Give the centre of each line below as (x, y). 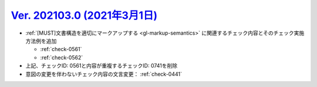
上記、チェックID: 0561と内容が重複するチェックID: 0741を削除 (102, 66)
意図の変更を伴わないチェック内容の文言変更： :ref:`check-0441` (104, 74)
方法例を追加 (41, 41)
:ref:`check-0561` (61, 49)
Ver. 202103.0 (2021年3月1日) (84, 15)
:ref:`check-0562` (62, 57)
